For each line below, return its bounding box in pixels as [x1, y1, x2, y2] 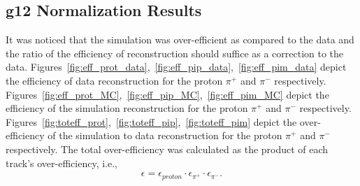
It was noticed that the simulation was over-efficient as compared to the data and [6, 32, 354, 47]
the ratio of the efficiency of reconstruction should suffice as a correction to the [6, 45, 344, 60]
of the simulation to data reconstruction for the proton [48, 128, 282, 143]
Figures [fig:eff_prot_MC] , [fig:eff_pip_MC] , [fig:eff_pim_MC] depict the [6, 87, 329, 101]
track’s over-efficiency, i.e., [6, 155, 117, 170]
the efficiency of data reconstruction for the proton [6, 73, 223, 87]
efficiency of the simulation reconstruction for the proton [6, 101, 248, 115]
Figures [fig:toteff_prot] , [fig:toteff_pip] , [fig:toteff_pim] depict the [6, 114, 297, 129]
